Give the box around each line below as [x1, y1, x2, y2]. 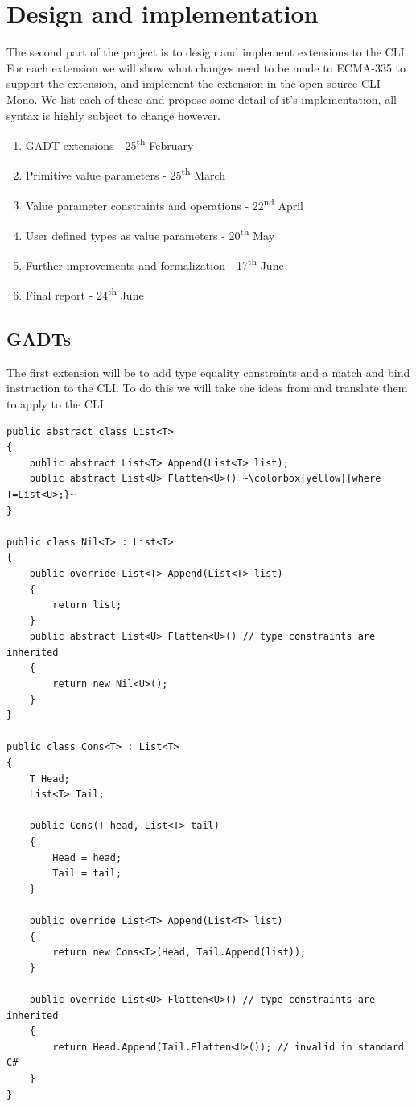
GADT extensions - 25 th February [25, 135, 194, 153]
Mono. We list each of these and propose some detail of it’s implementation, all [6, 90, 397, 107]
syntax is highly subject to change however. [6, 106, 220, 123]
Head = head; [52, 851, 122, 864]
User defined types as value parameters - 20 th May [25, 224, 275, 243]
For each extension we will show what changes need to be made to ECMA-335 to [6, 59, 406, 76]
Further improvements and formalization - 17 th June [25, 255, 284, 273]
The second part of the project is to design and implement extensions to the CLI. [6, 43, 408, 60]
